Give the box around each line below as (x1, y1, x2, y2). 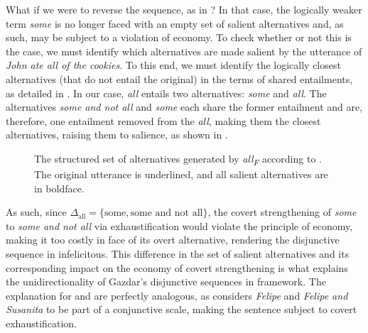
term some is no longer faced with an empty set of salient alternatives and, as (6, 16, 344, 31)
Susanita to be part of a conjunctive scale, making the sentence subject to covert (6, 302, 357, 317)
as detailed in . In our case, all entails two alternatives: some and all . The (6, 85, 327, 100)
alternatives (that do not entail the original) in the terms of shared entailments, (6, 71, 353, 86)
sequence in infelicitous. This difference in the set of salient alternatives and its (6, 246, 350, 261)
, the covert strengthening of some (207, 204, 357, 219)
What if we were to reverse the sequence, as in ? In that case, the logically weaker (6, 2, 362, 16)
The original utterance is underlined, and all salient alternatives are (34, 167, 328, 182)
